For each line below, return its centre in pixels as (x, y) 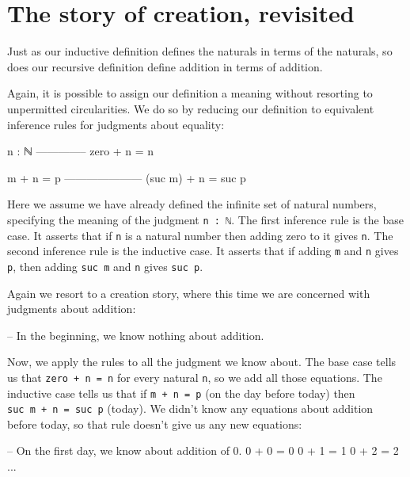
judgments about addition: (72, 309)
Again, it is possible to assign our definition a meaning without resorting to (190, 93)
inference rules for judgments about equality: (116, 124)
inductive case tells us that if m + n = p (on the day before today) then (181, 393)
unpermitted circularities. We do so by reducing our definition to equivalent (191, 108)
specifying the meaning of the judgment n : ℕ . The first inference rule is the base (205, 219)
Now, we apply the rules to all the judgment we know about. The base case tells (202, 362)
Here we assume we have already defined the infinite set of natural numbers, (192, 204)
